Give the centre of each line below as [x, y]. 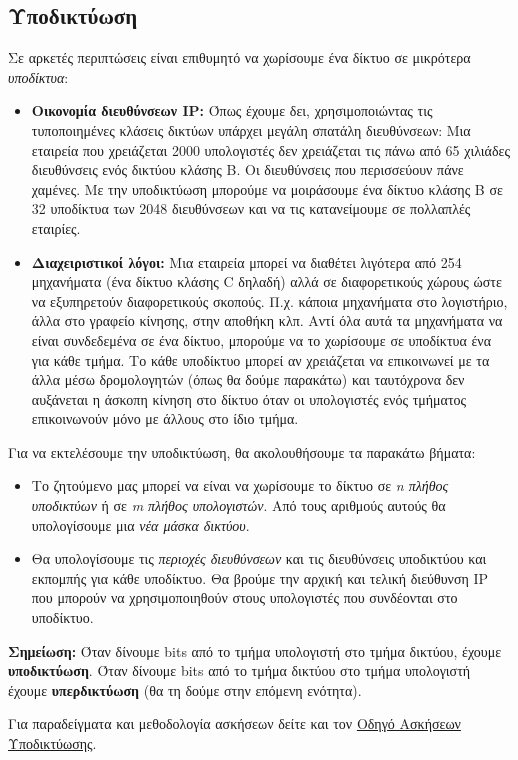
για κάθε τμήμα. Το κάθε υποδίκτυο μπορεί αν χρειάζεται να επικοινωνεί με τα [260, 359]
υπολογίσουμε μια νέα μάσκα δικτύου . [140, 524]
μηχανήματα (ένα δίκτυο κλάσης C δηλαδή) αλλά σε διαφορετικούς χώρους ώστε [266, 281]
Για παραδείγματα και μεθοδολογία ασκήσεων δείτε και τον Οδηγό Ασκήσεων [234, 723]
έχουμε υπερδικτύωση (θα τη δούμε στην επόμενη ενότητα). [185, 689]
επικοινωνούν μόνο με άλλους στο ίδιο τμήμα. [165, 418]
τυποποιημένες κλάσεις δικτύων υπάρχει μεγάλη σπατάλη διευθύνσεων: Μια [251, 129]
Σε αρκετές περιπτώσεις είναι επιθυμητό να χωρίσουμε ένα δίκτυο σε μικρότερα [239, 57]
